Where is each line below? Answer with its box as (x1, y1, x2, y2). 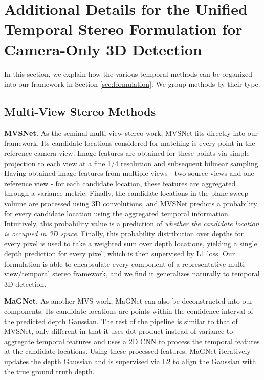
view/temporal (4, 268, 50, 279)
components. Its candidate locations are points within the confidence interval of (4, 305, 253, 316)
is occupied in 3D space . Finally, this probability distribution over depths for (4, 228, 244, 238)
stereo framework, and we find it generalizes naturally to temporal (52, 268, 260, 279)
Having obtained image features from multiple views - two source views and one (4, 168, 254, 178)
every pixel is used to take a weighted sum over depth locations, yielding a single (4, 238, 257, 249)
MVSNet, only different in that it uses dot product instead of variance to (4, 326, 233, 336)
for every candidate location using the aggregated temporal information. (4, 208, 230, 218)
